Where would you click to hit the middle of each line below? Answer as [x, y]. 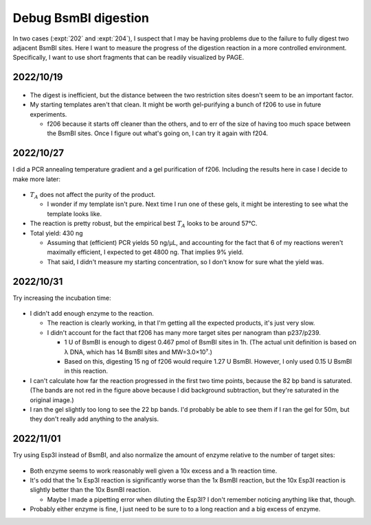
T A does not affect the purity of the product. [93, 195]
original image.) [52, 400]
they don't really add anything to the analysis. [94, 419]
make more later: [37, 179]
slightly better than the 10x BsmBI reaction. [90, 490]
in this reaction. [86, 371]
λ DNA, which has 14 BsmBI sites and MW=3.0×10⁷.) [138, 352]
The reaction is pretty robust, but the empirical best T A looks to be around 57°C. [144, 224]
